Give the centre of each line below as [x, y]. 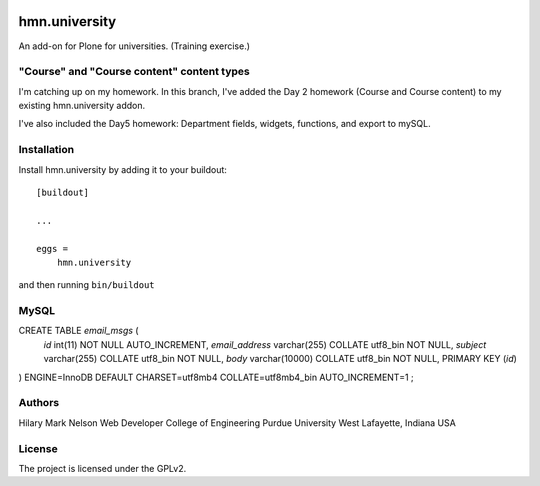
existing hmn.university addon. [81, 106]
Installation [46, 150]
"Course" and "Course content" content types [134, 72]
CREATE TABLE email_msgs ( [78, 331]
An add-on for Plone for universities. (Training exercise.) [134, 46]
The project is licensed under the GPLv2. [102, 468]
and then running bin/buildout [86, 285]
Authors [39, 403]
